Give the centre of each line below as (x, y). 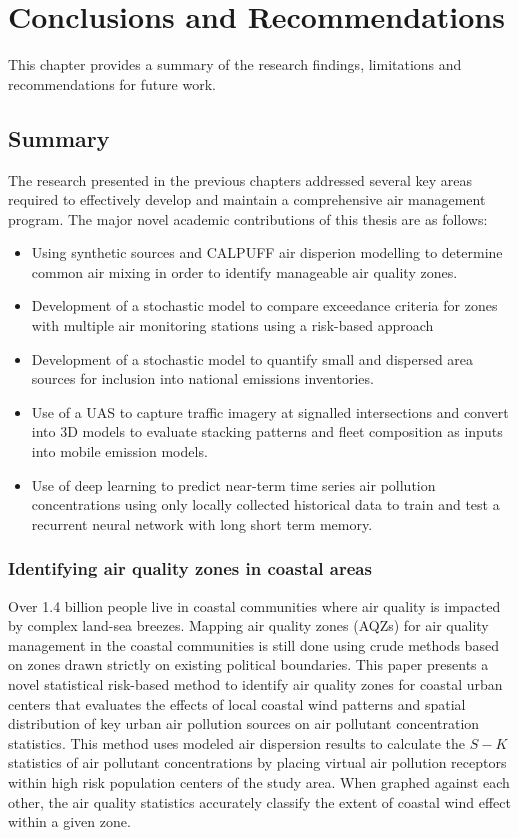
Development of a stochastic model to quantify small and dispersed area (252, 358)
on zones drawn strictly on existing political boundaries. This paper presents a (248, 664)
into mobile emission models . (119, 451)
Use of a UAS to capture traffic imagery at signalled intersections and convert (270, 411)
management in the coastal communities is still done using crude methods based (253, 644)
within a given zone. (69, 821)
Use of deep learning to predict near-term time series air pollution (233, 484)
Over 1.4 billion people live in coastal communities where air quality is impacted (254, 605)
